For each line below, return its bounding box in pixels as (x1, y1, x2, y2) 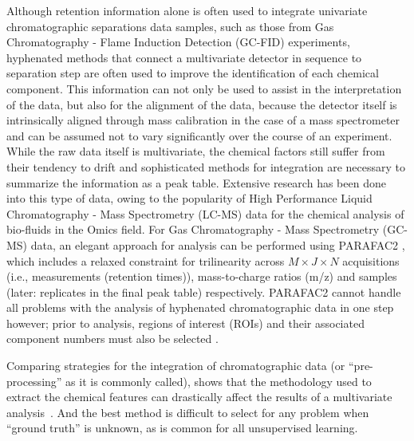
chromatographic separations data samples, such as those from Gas (6, 18, 334, 34)
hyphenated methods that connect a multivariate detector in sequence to (6, 49, 362, 65)
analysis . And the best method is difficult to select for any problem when (6, 404, 369, 420)
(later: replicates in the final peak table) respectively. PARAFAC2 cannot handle (6, 283, 401, 300)
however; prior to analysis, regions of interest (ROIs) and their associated (6, 314, 365, 331)
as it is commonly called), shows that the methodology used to (65, 372, 372, 389)
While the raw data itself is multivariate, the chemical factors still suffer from (6, 143, 385, 159)
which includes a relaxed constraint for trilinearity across (6, 252, 285, 269)
